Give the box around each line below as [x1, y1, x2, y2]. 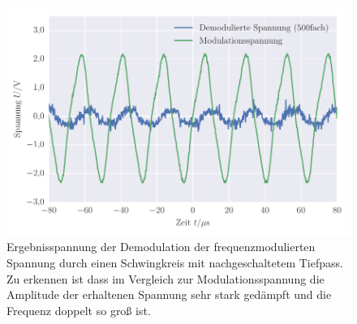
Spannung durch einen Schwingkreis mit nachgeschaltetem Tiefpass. [6, 254, 343, 271]
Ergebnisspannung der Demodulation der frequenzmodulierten [6, 238, 316, 255]
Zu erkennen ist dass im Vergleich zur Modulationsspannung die [6, 270, 325, 287]
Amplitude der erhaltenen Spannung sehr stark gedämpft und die [6, 286, 332, 303]
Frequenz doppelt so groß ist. [6, 301, 151, 318]
